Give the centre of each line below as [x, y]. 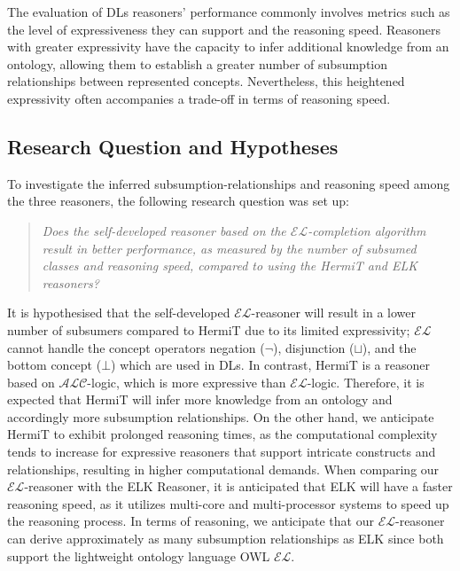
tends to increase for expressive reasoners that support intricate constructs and [222, 452]
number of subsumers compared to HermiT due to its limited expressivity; [209, 329]
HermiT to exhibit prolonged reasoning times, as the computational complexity [222, 434]
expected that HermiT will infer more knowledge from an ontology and [200, 399]
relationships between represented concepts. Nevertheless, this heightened [206, 81]
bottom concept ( [55, 365]
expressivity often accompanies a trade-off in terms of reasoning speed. [199, 98]
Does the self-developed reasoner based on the [164, 230]
